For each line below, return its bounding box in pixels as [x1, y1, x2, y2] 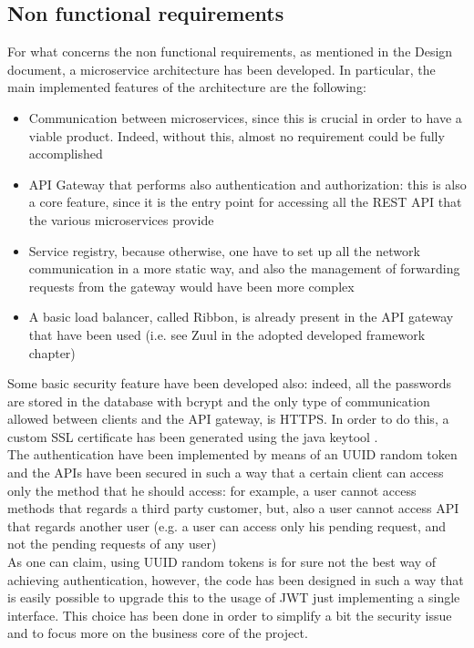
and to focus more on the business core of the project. [7, 623, 308, 643]
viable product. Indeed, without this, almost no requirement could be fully [28, 126, 445, 145]
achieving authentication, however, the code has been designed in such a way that [7, 570, 464, 589]
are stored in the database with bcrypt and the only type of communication [7, 391, 430, 410]
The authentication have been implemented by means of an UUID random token [7, 445, 458, 464]
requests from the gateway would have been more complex [28, 276, 355, 295]
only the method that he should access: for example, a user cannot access [7, 480, 417, 499]
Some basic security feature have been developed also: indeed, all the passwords [7, 374, 452, 393]
